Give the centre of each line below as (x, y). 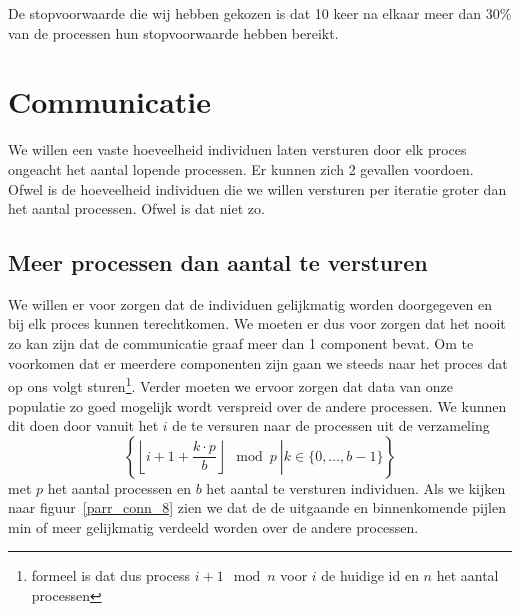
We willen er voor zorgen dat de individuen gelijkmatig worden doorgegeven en (250, 303)
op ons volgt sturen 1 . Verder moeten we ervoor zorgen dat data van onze (230, 384)
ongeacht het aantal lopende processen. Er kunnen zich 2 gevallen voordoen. (241, 168)
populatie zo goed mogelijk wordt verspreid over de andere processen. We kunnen (257, 405)
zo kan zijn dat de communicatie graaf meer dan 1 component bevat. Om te (241, 343)
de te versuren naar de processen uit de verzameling (331, 425)
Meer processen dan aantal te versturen (218, 262)
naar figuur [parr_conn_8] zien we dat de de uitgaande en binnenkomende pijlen (257, 507)
